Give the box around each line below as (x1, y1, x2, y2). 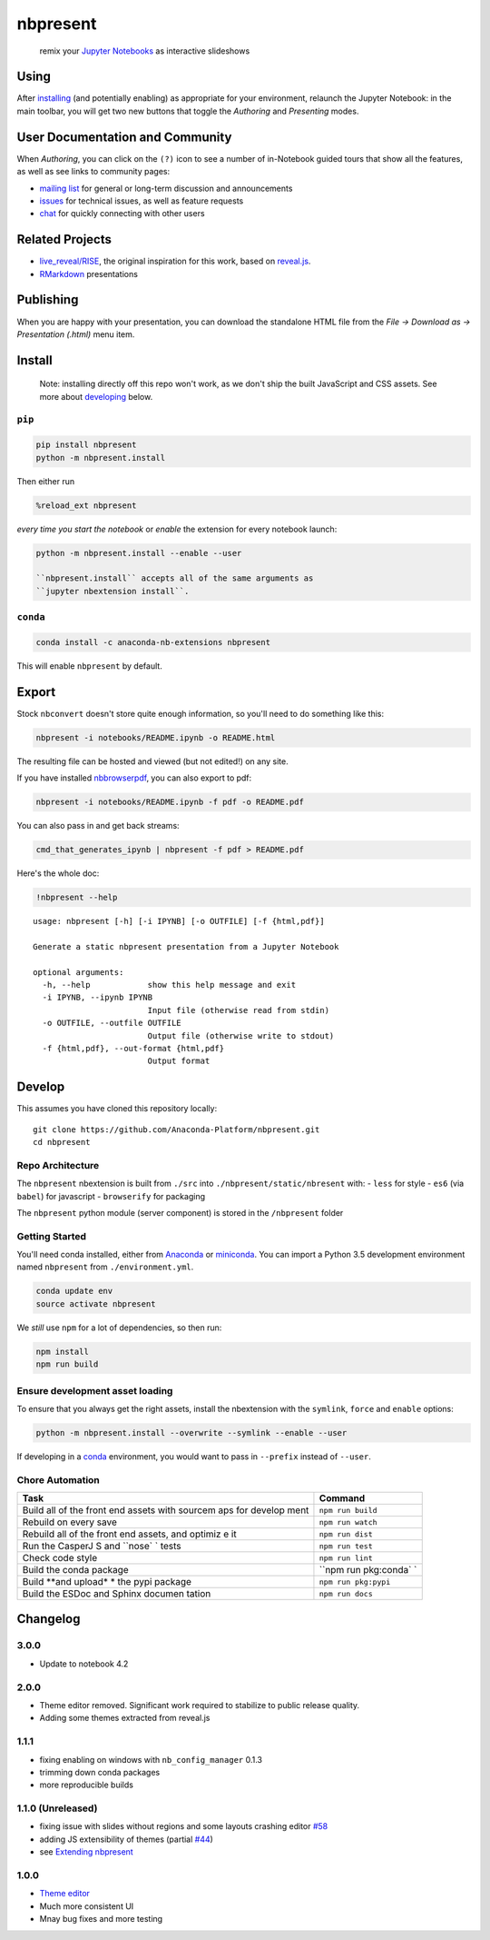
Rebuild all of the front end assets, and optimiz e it (22, 1527, 237, 1540)
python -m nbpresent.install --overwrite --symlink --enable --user (35, 1428, 348, 1438)
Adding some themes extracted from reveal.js (39, 1713, 211, 1724)
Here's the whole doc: (16, 868, 100, 879)
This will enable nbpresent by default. (16, 660, 162, 672)
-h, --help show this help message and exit (42, 980, 297, 990)
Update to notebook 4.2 (39, 1658, 129, 1669)
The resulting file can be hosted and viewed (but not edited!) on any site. (16, 755, 289, 767)
